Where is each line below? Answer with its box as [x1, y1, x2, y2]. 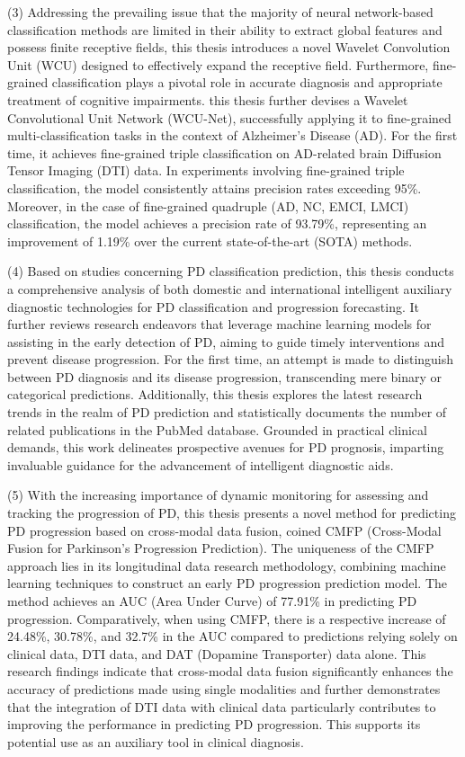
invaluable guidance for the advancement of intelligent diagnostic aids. [7, 455, 394, 474]
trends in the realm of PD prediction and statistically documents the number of [7, 403, 447, 422]
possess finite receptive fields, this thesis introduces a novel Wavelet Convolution [7, 38, 451, 57]
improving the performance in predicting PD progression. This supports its [7, 715, 421, 734]
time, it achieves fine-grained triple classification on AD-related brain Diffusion [7, 143, 442, 162]
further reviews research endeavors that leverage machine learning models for [7, 315, 432, 334]
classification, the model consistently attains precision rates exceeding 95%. [7, 178, 422, 197]
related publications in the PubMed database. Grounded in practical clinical [7, 420, 427, 439]
